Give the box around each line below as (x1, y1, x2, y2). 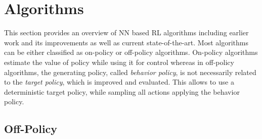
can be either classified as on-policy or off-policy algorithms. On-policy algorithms (4, 47, 258, 57)
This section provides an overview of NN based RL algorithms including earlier (4, 27, 249, 38)
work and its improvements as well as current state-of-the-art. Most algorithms (4, 37, 248, 47)
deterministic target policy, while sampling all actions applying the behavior (4, 86, 240, 97)
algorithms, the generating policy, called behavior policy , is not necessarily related (4, 66, 256, 77)
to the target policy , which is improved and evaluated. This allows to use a (4, 77, 234, 87)
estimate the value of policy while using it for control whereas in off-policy (4, 56, 234, 67)
